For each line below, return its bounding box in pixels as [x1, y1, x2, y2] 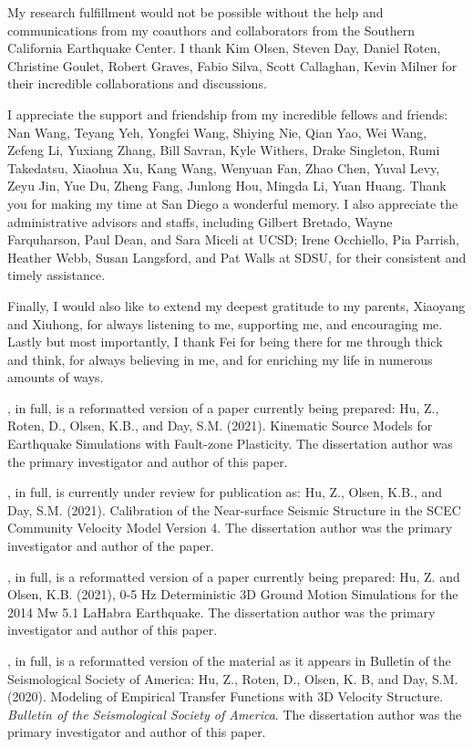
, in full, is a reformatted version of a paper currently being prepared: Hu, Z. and [7, 566, 460, 586]
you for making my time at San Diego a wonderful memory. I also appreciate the [7, 193, 458, 213]
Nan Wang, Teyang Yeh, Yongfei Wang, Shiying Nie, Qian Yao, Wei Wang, [7, 122, 427, 141]
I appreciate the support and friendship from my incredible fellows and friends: [7, 104, 448, 123]
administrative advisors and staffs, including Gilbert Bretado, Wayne [7, 212, 393, 231]
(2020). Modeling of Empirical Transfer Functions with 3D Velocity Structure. [7, 687, 444, 706]
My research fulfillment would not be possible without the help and [7, 3, 384, 21]
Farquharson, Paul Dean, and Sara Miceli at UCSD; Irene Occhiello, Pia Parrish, [7, 230, 459, 249]
